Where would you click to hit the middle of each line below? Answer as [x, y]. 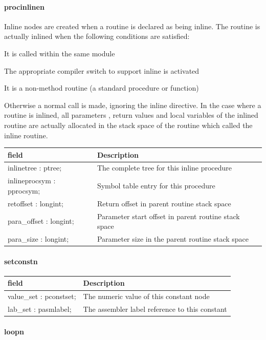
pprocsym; [24, 190]
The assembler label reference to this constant [155, 309]
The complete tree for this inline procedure [164, 168]
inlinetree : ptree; [35, 168]
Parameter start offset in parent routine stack [168, 216]
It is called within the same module [60, 53]
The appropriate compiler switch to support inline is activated [102, 70]
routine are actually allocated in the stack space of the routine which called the [128, 125]
